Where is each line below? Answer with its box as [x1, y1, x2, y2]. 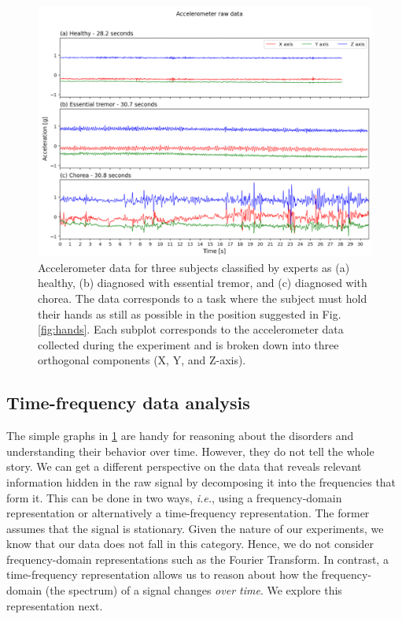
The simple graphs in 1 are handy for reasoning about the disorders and [6, 427, 354, 444]
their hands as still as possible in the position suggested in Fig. [38, 305, 341, 322]
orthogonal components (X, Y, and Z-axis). [38, 352, 246, 368]
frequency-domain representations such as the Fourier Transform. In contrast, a [6, 550, 389, 567]
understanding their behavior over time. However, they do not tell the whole [6, 442, 374, 459]
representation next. [6, 597, 103, 613]
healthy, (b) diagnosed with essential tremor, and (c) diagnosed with [38, 274, 367, 291]
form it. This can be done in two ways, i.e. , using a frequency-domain [6, 489, 342, 505]
